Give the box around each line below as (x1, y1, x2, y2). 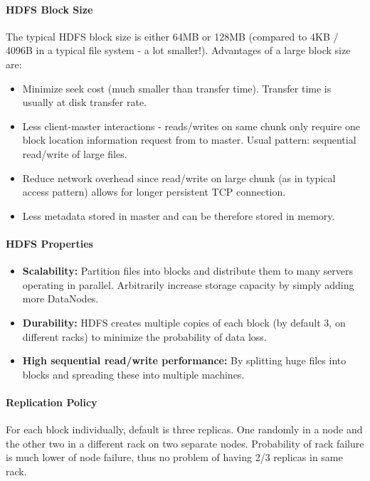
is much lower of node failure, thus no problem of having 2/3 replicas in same (6, 450, 343, 465)
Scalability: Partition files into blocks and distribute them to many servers (22, 263, 354, 278)
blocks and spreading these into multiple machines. (22, 366, 245, 381)
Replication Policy (6, 394, 97, 409)
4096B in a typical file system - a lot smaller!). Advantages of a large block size (6, 43, 351, 58)
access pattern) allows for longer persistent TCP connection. (22, 184, 286, 199)
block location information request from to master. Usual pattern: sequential (22, 132, 356, 147)
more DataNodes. (22, 291, 99, 306)
